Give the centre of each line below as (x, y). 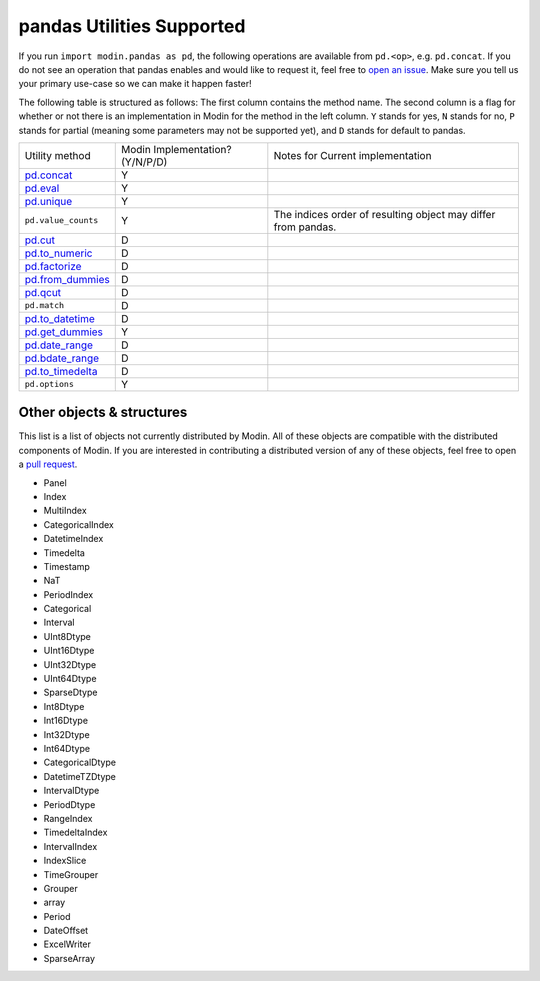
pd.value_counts (61, 220)
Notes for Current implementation (352, 155)
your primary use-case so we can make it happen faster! (135, 84)
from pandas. (305, 227)
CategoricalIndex (78, 524)
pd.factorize (53, 266)
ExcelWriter (67, 944)
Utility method (57, 155)
